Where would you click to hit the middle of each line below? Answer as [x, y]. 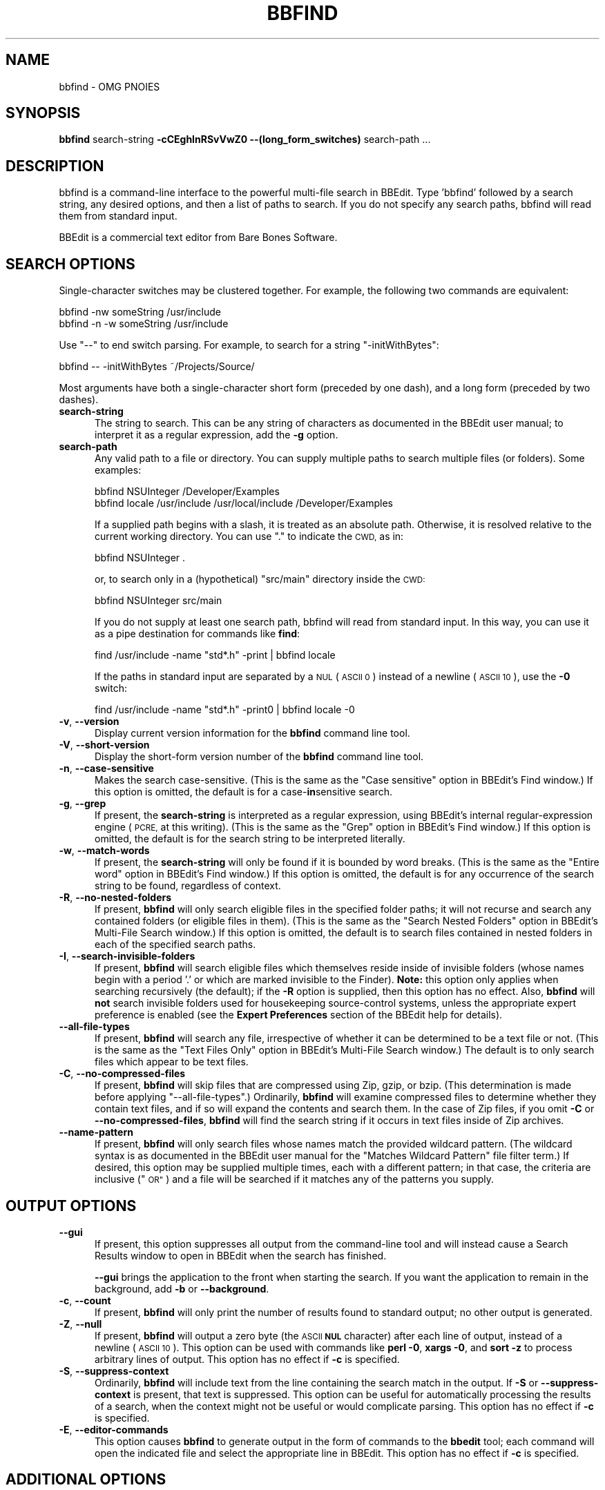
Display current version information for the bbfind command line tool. [252, 733]
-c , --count [85, 1300]
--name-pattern [96, 1132]
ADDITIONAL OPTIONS [86, 1480]
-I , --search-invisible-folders [127, 956]
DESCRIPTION [55, 166]
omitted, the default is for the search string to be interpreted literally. [250, 839]
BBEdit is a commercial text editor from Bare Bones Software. [198, 238]
